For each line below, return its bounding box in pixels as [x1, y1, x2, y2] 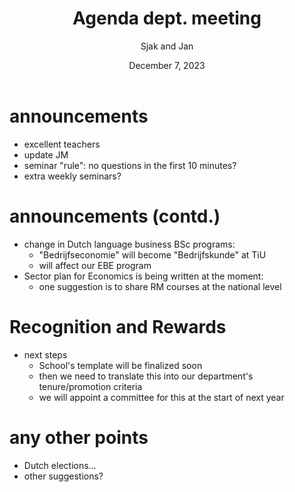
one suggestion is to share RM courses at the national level [38, 280, 282, 292]
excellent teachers [23, 138, 101, 150]
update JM [23, 148, 69, 161]
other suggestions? [23, 470, 104, 482]
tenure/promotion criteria [38, 380, 143, 392]
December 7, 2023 [128, 59, 206, 71]
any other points [9, 426, 149, 449]
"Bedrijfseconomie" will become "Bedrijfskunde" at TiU [38, 248, 267, 261]
